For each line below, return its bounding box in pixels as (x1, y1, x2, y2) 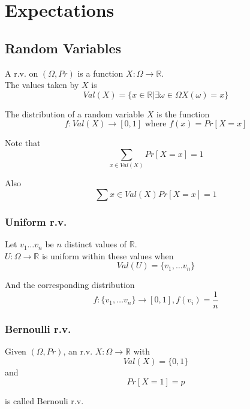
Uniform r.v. (5, 214, 67, 229)
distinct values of (64, 238, 127, 250)
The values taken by (5, 78, 79, 91)
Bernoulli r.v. (5, 321, 71, 336)
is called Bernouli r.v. (5, 395, 84, 407)
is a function (77, 66, 124, 79)
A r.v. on (5, 66, 38, 79)
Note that (5, 137, 41, 149)
